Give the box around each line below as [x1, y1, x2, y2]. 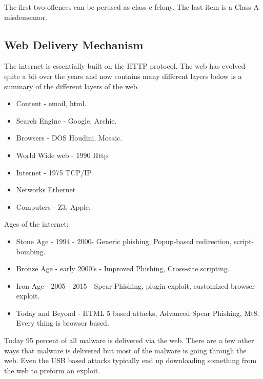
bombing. [16, 246, 46, 256]
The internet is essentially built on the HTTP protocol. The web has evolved [4, 61, 246, 71]
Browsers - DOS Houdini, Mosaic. [16, 132, 123, 143]
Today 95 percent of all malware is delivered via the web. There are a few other [4, 335, 254, 346]
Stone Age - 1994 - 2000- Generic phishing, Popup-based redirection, [16, 235, 232, 246]
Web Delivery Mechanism [4, 36, 144, 52]
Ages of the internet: [4, 218, 69, 229]
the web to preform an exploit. [4, 365, 100, 375]
